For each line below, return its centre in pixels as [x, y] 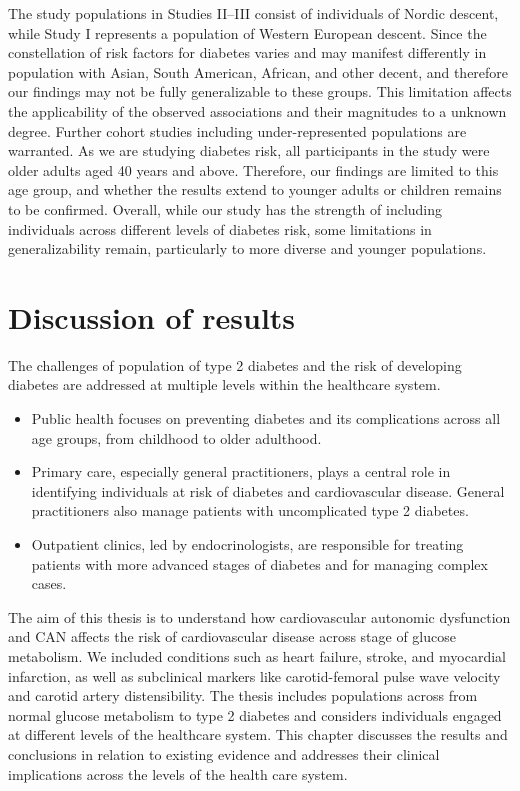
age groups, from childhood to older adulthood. [176, 437]
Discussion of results [152, 316]
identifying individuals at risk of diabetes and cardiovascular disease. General [268, 490]
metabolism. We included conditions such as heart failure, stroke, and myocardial [257, 655]
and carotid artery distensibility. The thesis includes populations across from [243, 695]
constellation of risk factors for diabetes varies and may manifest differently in [247, 52]
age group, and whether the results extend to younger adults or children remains [255, 189]
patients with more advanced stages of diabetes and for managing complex [259, 563]
